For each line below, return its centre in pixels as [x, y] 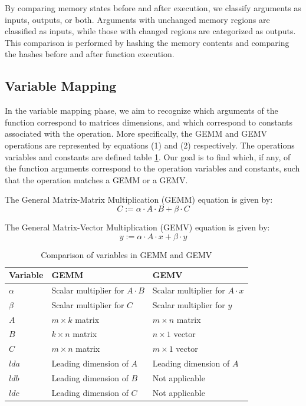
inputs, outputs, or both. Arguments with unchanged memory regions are [137, 19]
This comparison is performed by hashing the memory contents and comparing [147, 42]
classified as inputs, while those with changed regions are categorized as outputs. [150, 31]
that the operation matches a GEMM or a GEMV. [96, 179]
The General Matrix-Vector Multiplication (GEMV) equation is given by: [137, 227]
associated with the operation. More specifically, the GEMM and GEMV [136, 133]
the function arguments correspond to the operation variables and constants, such [152, 168]
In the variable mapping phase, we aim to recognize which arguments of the [142, 110]
